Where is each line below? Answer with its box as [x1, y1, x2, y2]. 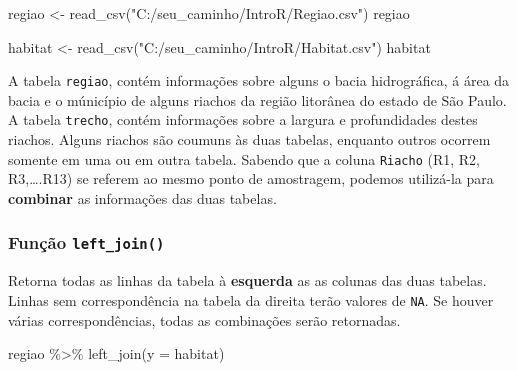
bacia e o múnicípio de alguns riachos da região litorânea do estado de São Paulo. [8, 89, 507, 110]
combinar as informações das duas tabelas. [8, 187, 277, 208]
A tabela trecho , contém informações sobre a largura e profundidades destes [8, 109, 478, 130]
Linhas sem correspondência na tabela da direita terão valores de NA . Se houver [8, 289, 494, 310]
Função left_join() [8, 230, 165, 255]
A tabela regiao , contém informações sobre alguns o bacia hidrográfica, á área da [8, 70, 510, 91]
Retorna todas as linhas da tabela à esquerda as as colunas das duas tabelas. [8, 270, 487, 291]
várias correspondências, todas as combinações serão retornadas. [8, 309, 401, 330]
